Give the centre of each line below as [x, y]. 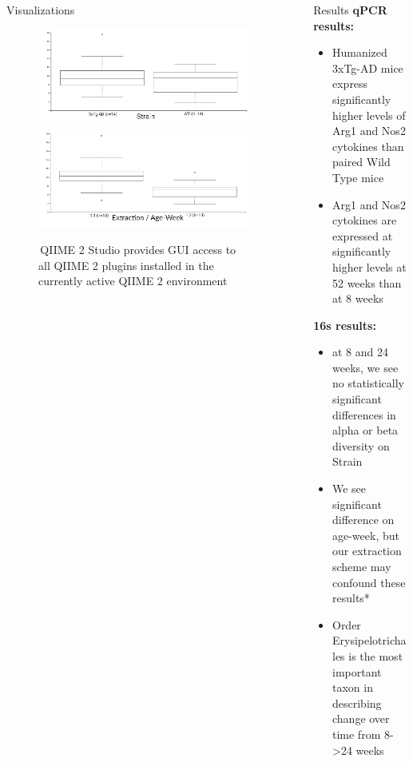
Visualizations [41, 10]
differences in [364, 414]
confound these [369, 582]
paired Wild [361, 162]
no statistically [368, 383]
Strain [347, 461]
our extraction [367, 551]
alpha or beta [365, 430]
